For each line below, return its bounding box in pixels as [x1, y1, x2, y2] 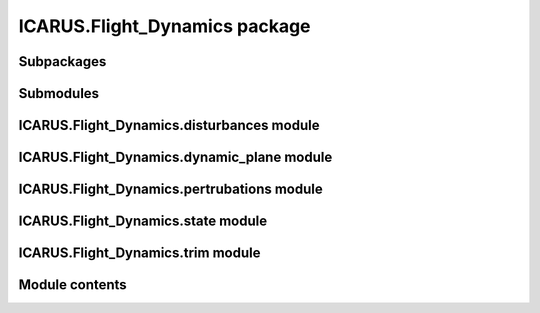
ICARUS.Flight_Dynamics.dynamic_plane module [18, 149, 333, 166]
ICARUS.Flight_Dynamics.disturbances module [18, 117, 320, 134]
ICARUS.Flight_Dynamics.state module [18, 213, 268, 230]
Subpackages [18, 53, 107, 70]
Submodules [18, 85, 100, 102]
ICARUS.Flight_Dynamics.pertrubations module [18, 181, 324, 198]
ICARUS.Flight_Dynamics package [18, 15, 311, 37]
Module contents [18, 276, 127, 294]
